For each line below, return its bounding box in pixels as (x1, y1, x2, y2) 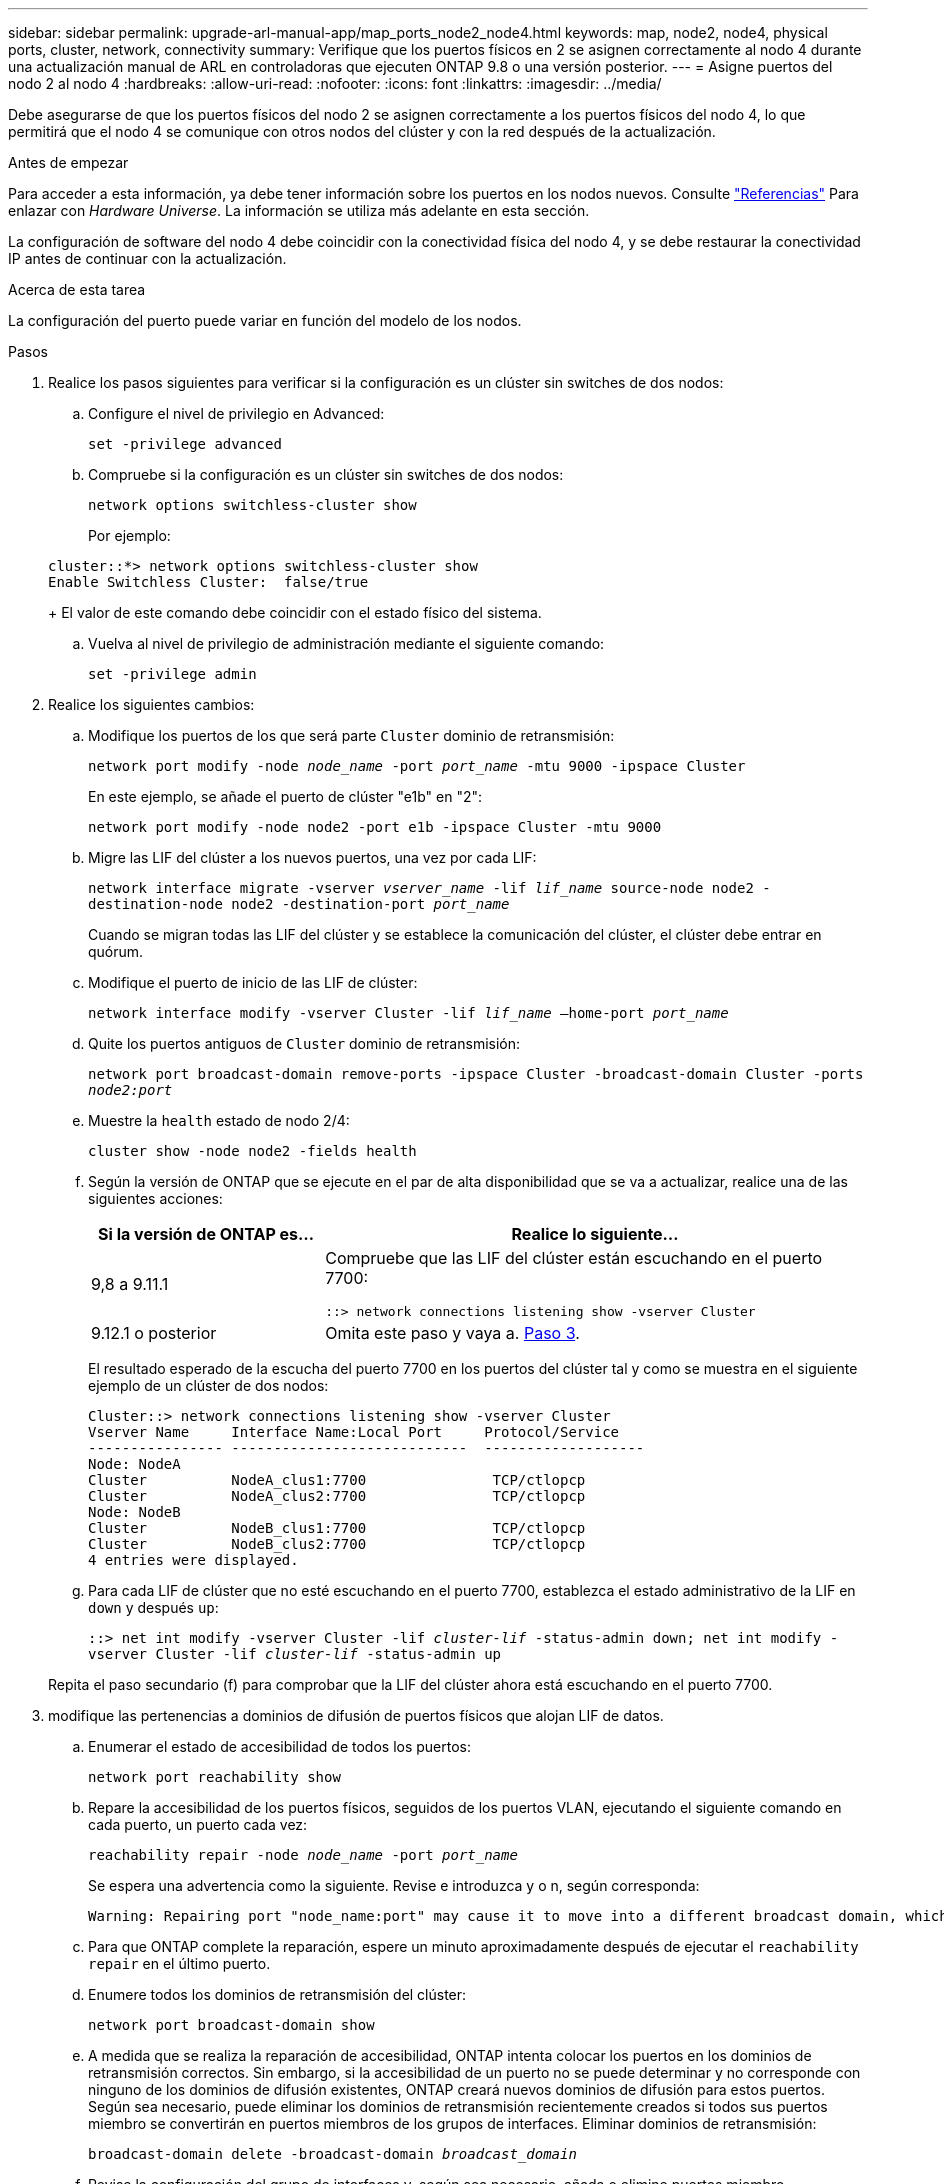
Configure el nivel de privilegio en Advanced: (88, 405, 385, 422)
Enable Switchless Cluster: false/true (48, 574, 369, 590)
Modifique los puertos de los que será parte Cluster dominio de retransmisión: (88, 727, 615, 744)
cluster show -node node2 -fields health (88, 1143, 417, 1159)
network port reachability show (88, 1769, 341, 1785)
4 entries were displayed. (88, 1552, 299, 1568)
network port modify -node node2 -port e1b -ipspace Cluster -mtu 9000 (88, 819, 662, 835)
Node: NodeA (88, 1456, 181, 1472)
